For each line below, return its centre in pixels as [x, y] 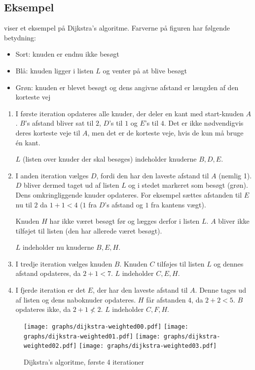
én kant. [28, 142]
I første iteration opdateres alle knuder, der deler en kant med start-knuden [129, 113]
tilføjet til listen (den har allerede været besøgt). [89, 230]
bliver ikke [234, 221]
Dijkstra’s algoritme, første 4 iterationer [84, 361]
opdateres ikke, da [43, 309]
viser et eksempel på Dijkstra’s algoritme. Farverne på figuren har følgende [117, 28]
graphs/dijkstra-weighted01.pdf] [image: [92, 336]
